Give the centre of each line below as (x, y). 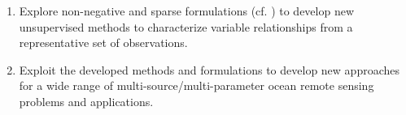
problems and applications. (86, 101)
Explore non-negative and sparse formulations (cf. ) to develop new (187, 11)
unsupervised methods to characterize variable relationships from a (186, 26)
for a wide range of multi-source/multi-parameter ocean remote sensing (196, 85)
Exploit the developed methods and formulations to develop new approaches (209, 69)
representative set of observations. (103, 43)
